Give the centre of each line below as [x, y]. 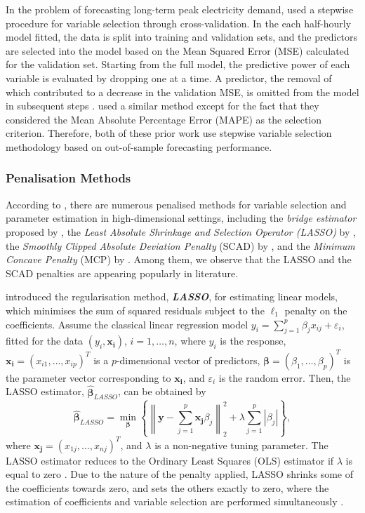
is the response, [253, 341]
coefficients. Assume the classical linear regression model [127, 324]
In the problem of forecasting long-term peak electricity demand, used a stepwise [180, 9]
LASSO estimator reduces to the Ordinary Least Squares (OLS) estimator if [170, 460]
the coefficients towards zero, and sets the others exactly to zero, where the [167, 487]
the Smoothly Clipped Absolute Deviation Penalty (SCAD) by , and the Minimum [180, 245]
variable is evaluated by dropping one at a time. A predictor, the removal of [169, 78]
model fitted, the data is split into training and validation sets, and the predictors [182, 37]
